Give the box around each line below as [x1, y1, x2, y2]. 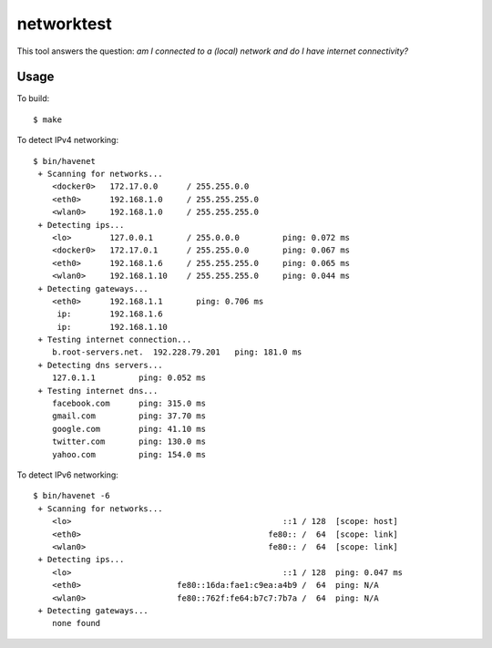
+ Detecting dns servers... [37, 360, 163, 370]
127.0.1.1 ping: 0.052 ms [51, 373, 207, 383]
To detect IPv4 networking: [16, 135, 118, 146]
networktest [16, 14, 113, 34]
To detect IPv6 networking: [16, 469, 118, 480]
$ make [33, 114, 63, 125]
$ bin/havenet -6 [33, 490, 110, 501]
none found [51, 618, 101, 629]
